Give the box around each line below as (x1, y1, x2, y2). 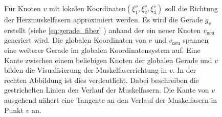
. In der (172, 65, 196, 75)
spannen (183, 35, 209, 45)
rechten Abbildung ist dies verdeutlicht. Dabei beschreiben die (4, 74, 199, 85)
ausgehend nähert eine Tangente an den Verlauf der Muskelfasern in (4, 94, 217, 105)
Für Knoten (4, 3, 41, 13)
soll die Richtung (165, 3, 218, 13)
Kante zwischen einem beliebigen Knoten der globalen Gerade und (4, 54, 212, 65)
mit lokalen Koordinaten (49, 3, 126, 13)
